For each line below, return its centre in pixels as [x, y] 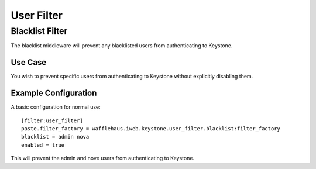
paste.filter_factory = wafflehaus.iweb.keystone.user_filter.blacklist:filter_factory [151, 128]
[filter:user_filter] [52, 120]
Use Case [29, 62]
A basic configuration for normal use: [56, 107]
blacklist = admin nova [55, 137]
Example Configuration [54, 93]
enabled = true [43, 145]
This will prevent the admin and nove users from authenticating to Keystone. [103, 158]
